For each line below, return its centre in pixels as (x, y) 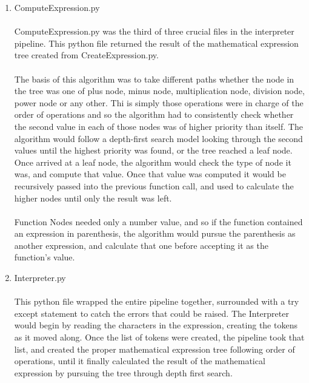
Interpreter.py (40, 278)
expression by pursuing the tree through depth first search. (123, 372)
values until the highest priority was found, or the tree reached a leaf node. (153, 150)
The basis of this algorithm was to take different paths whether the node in (154, 79)
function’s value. (45, 257)
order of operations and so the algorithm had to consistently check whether (154, 114)
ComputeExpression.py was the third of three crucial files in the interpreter (154, 31)
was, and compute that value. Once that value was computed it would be (150, 174)
